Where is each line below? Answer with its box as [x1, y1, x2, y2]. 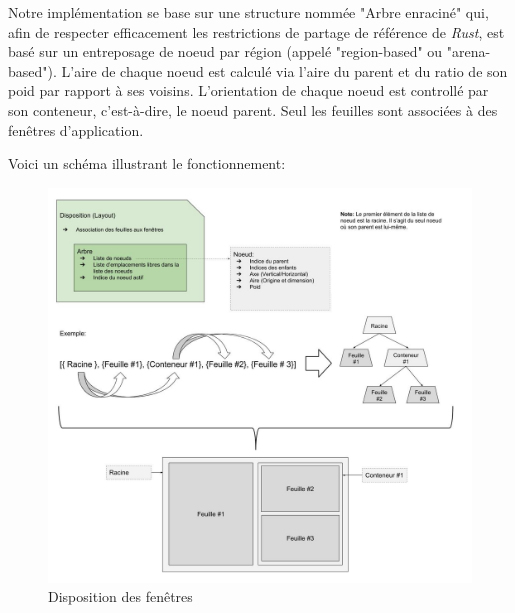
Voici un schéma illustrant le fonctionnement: [8, 153, 286, 174]
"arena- [446, 41, 491, 62]
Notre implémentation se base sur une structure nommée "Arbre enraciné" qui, [8, 2, 489, 22]
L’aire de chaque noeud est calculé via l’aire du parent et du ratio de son [61, 60, 508, 81]
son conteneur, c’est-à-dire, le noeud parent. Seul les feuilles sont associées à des [8, 99, 498, 120]
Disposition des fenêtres [48, 586, 193, 607]
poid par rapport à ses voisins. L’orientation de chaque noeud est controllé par [8, 80, 489, 101]
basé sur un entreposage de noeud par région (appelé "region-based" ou [8, 41, 443, 62]
